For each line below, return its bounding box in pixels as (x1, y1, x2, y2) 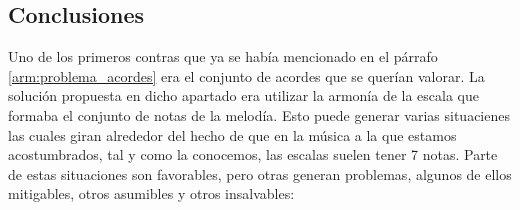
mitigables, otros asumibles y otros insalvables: (8, 183, 295, 204)
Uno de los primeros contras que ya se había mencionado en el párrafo (8, 46, 438, 67)
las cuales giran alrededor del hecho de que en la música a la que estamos (8, 124, 457, 145)
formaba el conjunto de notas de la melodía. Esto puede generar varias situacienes (8, 104, 510, 125)
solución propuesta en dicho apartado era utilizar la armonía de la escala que (8, 85, 479, 106)
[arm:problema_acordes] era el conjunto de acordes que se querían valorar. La (8, 65, 485, 86)
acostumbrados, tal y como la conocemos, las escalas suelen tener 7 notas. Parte (8, 144, 498, 165)
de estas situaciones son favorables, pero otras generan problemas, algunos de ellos (8, 163, 512, 184)
